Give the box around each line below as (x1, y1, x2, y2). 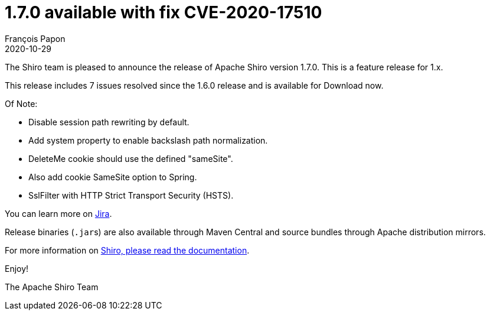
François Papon (5, 33, 66, 44)
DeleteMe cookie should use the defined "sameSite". (28, 153, 233, 164)
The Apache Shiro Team (5, 281, 99, 292)
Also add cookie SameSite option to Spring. (28, 171, 197, 182)
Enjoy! (5, 263, 29, 274)
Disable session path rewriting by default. (28, 116, 190, 127)
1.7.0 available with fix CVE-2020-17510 (5, 2, 322, 22)
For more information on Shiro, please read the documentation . (5, 245, 250, 255)
